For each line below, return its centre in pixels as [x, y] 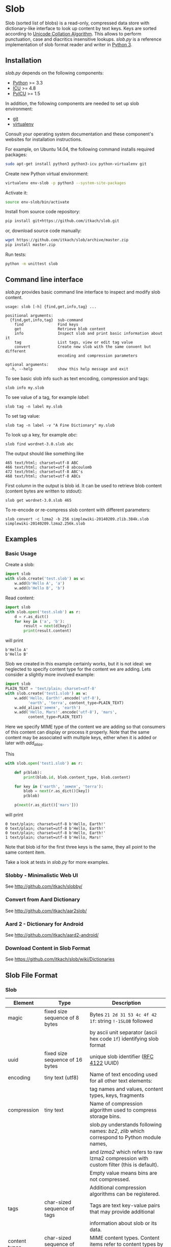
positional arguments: [29, 315]
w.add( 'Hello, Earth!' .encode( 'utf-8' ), [58, 698]
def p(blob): [28, 772]
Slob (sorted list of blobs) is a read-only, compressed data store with [77, 23]
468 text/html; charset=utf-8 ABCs [43, 476]
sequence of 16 [63, 1060]
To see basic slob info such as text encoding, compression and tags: [77, 378]
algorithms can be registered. [125, 1194]
